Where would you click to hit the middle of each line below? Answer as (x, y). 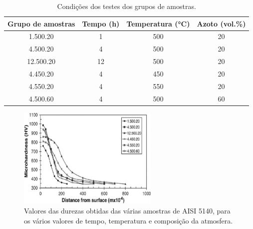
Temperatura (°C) (158, 23)
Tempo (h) (101, 23)
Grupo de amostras (41, 23)
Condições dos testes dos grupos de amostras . (126, 6)
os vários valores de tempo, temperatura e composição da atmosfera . (128, 220)
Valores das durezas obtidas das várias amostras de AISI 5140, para (127, 211)
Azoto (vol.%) (221, 23)
